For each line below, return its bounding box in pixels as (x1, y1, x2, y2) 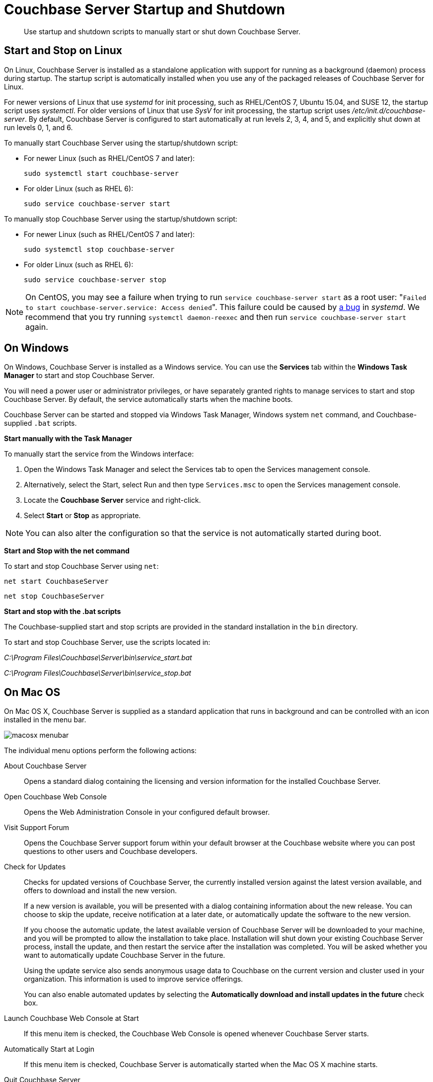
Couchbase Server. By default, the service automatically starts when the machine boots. (4, 395, 293, 404)
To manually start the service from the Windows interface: (4, 450, 194, 459)
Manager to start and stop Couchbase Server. (4, 371, 154, 380)
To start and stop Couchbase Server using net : (4, 562, 159, 571)
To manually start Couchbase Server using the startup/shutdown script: (4, 138, 238, 147)
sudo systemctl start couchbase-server (24, 169, 179, 177)
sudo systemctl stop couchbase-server (24, 245, 175, 253)
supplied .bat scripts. (4, 419, 77, 428)
